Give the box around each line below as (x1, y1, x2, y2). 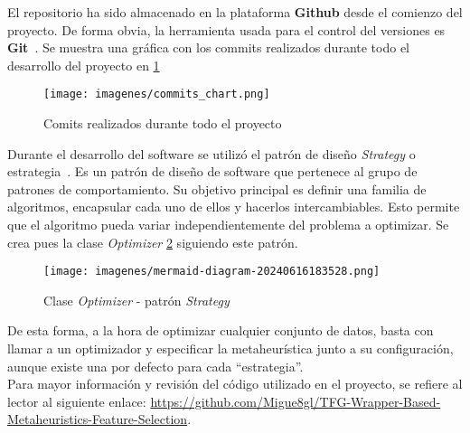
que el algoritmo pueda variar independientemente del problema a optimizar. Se (7, 215, 449, 233)
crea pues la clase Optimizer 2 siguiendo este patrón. (7, 232, 298, 251)
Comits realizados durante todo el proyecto (43, 114, 282, 133)
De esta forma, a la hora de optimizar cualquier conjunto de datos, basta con (7, 321, 434, 340)
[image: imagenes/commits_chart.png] (43, 88, 270, 101)
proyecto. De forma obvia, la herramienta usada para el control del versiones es (7, 20, 446, 39)
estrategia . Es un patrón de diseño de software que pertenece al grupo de (7, 162, 418, 181)
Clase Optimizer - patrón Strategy (43, 290, 230, 309)
